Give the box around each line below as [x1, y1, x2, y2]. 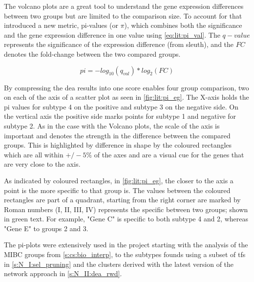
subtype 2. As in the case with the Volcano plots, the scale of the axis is [4, 120, 220, 130]
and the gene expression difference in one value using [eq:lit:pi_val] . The [4, 29, 220, 40]
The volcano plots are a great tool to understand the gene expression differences [4, 1, 244, 11]
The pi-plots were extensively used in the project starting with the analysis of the [4, 239, 248, 250]
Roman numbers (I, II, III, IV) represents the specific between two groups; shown [4, 204, 248, 214]
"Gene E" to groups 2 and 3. [4, 223, 88, 233]
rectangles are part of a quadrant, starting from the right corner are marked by [4, 195, 241, 205]
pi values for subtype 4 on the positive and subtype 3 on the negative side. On [4, 101, 238, 111]
